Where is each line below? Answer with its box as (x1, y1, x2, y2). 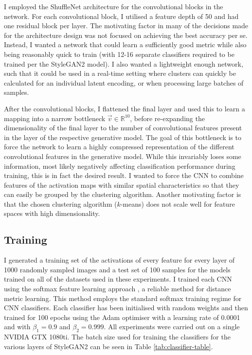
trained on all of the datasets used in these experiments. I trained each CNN (4, 274, 232, 284)
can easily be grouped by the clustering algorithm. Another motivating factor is (4, 189, 241, 199)
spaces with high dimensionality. (4, 208, 100, 218)
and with (4, 321, 31, 332)
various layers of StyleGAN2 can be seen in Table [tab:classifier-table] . (4, 341, 213, 351)
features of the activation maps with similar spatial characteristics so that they (4, 179, 239, 190)
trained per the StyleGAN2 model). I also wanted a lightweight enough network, (4, 58, 243, 69)
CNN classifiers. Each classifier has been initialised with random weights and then (4, 302, 248, 313)
